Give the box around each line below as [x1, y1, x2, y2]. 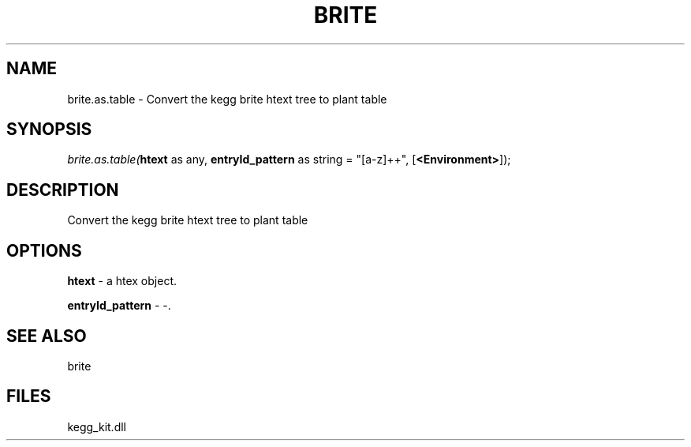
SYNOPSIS [6, 119, 92, 140]
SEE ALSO [6, 325, 87, 346]
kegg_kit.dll [67, 419, 126, 434]
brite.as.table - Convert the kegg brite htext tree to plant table [67, 92, 387, 106]
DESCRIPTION [6, 179, 119, 200]
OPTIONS [6, 240, 82, 261]
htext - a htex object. [67, 274, 177, 288]
